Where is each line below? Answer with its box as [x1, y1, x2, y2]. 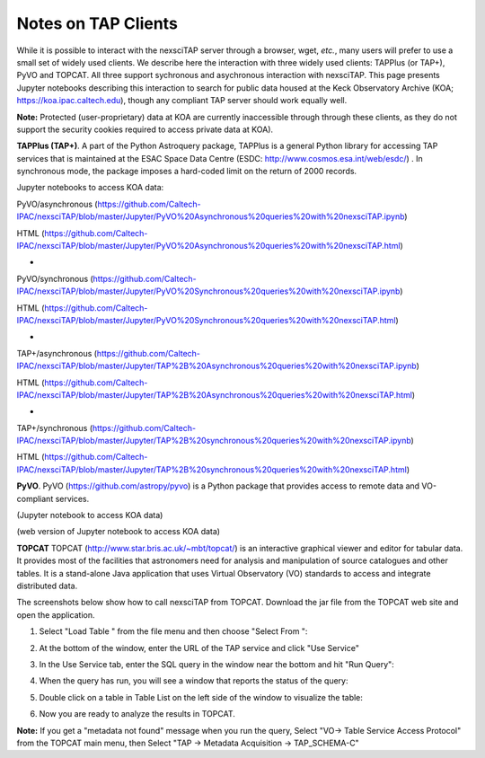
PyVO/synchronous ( [16, 273, 93, 284]
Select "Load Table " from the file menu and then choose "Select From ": [39, 626, 308, 637]
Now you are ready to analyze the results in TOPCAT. [39, 709, 235, 719]
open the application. [16, 609, 95, 620]
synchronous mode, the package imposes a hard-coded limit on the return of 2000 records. [16, 166, 357, 177]
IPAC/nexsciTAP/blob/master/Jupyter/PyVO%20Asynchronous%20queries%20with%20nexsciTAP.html [16, 241, 401, 251]
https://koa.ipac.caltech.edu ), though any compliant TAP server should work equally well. [16, 95, 348, 106]
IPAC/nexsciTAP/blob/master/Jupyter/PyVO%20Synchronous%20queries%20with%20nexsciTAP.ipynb [16, 286, 401, 296]
